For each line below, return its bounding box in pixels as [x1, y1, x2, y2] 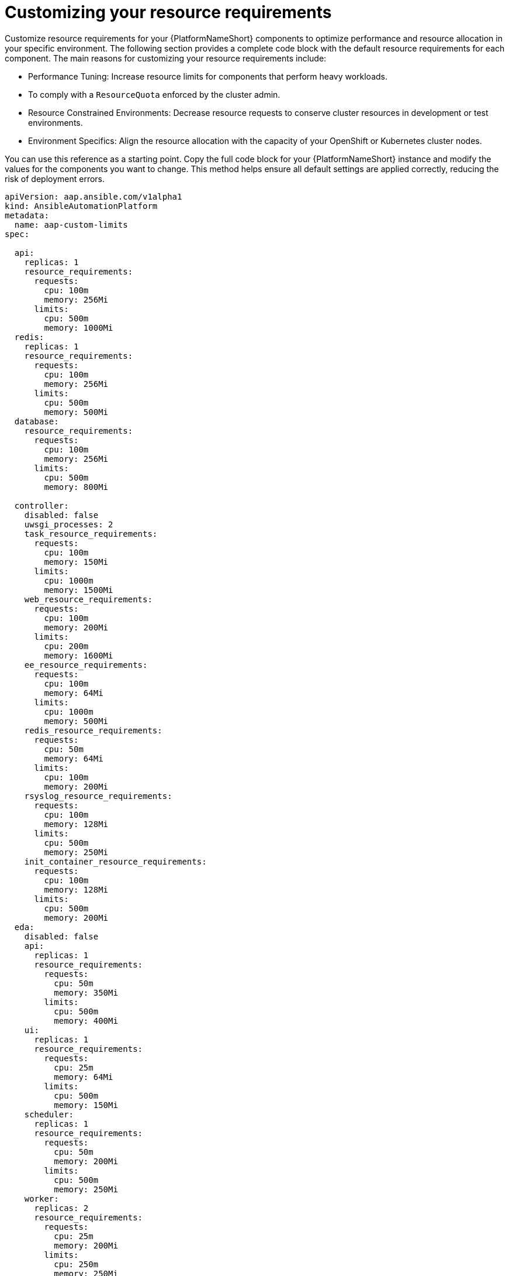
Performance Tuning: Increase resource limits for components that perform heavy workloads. [28, 71, 388, 81]
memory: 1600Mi [44, 650, 113, 660]
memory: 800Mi [44, 482, 109, 492]
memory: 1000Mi [44, 323, 113, 332]
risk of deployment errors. [5, 173, 105, 184]
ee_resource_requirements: [24, 660, 148, 670]
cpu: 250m [54, 1259, 99, 1269]
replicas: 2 [34, 1203, 89, 1213]
